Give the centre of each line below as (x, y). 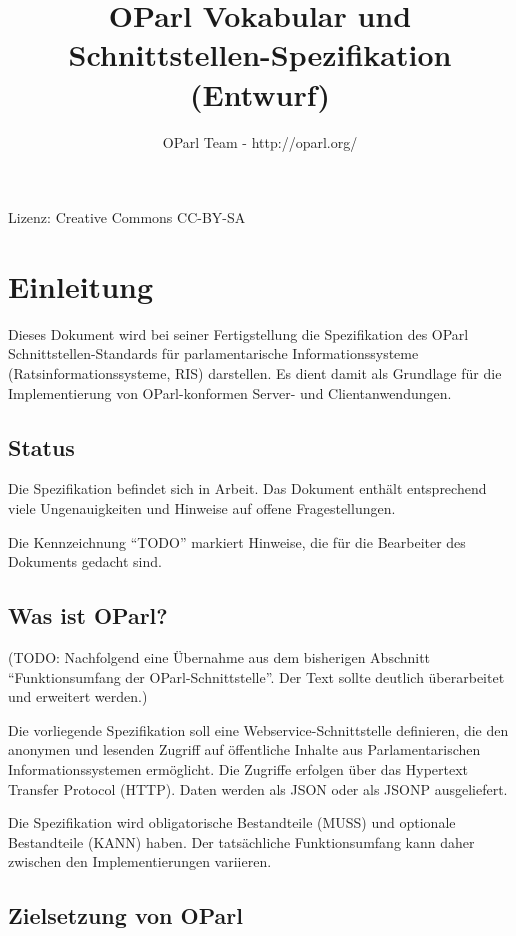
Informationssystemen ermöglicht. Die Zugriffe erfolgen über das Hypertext (238, 768)
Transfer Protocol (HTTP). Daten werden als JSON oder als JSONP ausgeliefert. (258, 788)
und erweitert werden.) (78, 696)
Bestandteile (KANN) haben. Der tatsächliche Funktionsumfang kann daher (241, 841)
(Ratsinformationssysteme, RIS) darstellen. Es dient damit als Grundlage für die (255, 373)
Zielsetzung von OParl (125, 915)
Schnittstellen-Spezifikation (260, 54)
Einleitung (81, 285)
